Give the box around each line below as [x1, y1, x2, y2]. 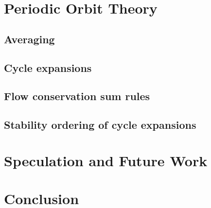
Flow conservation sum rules [4, 88, 150, 104]
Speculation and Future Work [4, 150, 208, 170]
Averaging [4, 31, 55, 46]
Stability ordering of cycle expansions [4, 117, 196, 132]
